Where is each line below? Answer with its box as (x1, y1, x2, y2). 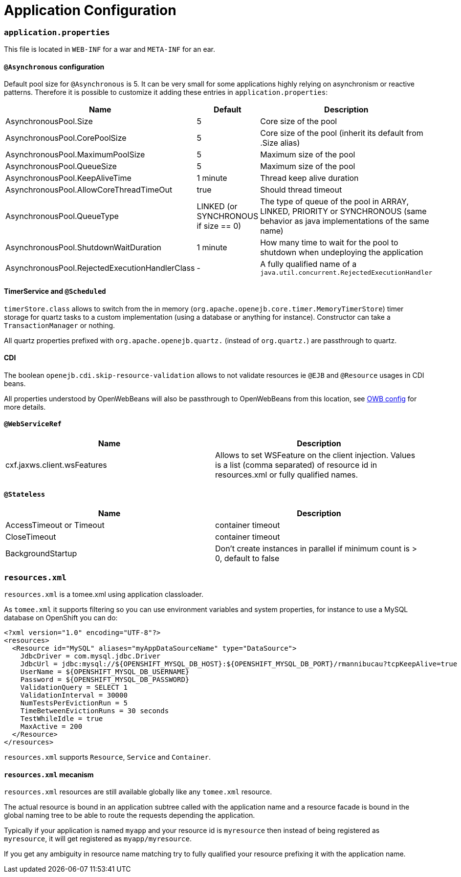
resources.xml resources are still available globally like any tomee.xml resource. (4, 788, 272, 796)
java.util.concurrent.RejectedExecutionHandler (260, 269, 433, 277)
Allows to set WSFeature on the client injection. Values (215, 450, 416, 460)
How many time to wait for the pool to (260, 238, 398, 248)
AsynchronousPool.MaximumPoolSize (5, 150, 145, 160)
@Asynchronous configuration (4, 62, 105, 71)
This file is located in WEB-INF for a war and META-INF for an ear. (4, 45, 216, 54)
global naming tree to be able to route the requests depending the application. (4, 811, 255, 820)
